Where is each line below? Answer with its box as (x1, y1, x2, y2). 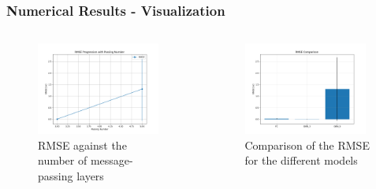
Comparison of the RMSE (244, 136, 370, 153)
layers (76, 168, 104, 184)
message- (90, 152, 133, 169)
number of (38, 152, 87, 169)
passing (38, 168, 73, 184)
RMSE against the (38, 136, 127, 153)
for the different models (244, 152, 358, 169)
